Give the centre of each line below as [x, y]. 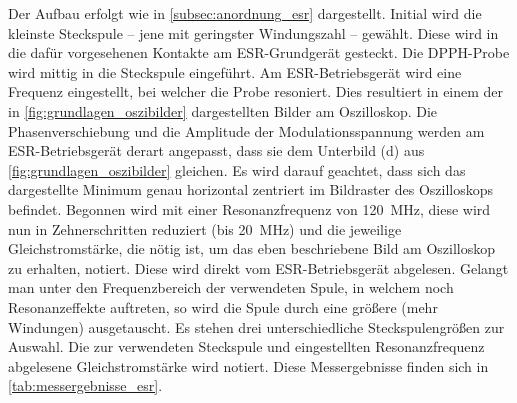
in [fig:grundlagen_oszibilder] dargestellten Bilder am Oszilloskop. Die [223, 110]
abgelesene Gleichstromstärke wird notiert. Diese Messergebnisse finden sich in [248, 365]
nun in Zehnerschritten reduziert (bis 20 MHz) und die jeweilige [205, 228]
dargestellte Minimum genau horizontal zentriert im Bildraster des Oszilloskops [251, 189]
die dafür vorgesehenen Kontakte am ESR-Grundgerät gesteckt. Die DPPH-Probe [259, 52]
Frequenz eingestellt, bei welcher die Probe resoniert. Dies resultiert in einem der [256, 91]
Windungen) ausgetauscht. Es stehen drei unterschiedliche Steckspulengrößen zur [256, 326]
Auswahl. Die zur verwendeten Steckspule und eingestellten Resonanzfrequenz [246, 346]
